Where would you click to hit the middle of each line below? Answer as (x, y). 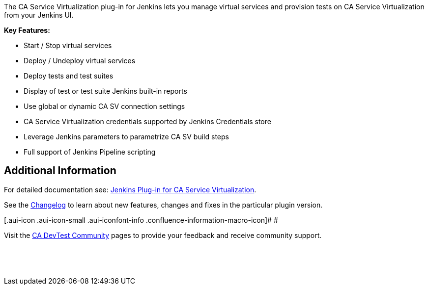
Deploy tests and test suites (69, 76)
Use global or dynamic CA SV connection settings (104, 106)
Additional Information (60, 171)
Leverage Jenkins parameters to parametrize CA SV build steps (126, 137)
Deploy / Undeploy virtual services (80, 61)
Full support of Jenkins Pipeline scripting (90, 152)
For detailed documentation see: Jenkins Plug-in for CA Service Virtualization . (130, 189)
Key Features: (27, 30)
